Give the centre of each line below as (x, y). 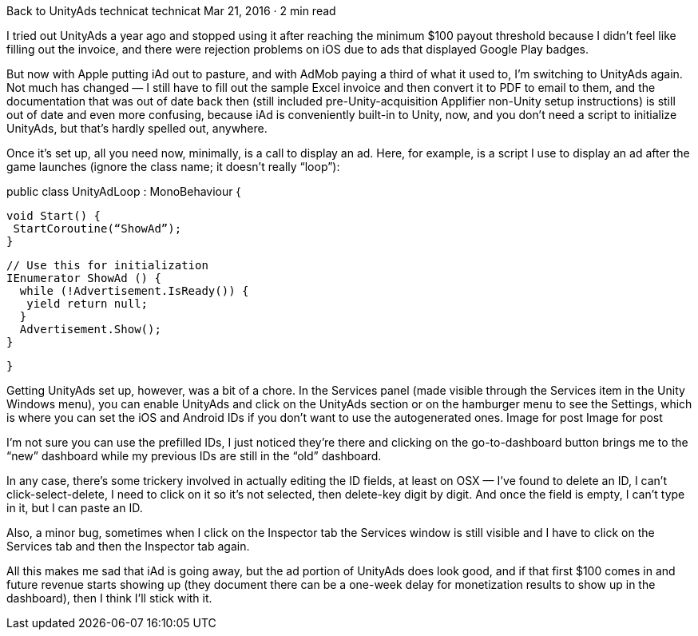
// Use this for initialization (107, 265)
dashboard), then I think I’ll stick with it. (109, 598)
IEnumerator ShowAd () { (84, 278)
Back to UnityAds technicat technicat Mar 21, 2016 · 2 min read (171, 11)
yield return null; (87, 304)
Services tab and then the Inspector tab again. (128, 546)
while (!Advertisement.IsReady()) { (134, 291)
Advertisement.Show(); (90, 329)
